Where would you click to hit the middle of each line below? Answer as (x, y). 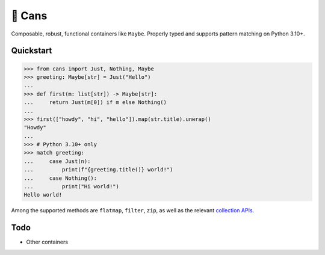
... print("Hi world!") (72, 187)
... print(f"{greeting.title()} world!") (98, 170)
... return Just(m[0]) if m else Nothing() (95, 103)
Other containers (47, 242)
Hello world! (43, 195)
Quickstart (32, 51)
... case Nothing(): (60, 178)
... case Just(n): (57, 161)
